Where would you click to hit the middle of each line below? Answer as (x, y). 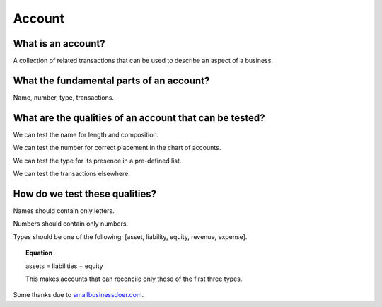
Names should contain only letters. (64, 210)
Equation (39, 253)
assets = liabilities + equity (64, 266)
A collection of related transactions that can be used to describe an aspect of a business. (143, 61)
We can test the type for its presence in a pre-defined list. (97, 161)
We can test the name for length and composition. (86, 134)
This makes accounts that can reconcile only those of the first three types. (134, 279)
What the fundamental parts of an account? (111, 80)
